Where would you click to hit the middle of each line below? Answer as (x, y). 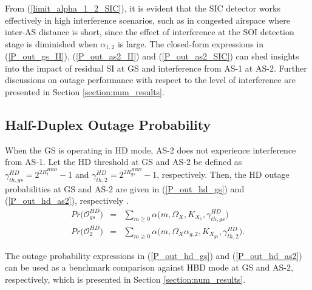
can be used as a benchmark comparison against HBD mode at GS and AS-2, (149, 267)
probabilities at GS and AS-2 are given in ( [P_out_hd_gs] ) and (125, 188)
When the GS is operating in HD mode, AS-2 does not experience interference (151, 150)
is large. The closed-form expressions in (190, 43)
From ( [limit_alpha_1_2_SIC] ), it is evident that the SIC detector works (143, 8)
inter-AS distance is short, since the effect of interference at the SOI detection (150, 32)
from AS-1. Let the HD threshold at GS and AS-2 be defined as (124, 162)
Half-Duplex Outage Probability (108, 124)
